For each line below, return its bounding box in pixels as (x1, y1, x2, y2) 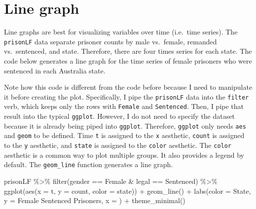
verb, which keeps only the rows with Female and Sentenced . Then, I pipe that (4, 101, 244, 111)
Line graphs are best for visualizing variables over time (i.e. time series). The (4, 27, 238, 37)
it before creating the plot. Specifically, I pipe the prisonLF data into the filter (4, 91, 249, 102)
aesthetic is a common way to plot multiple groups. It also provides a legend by (4, 149, 244, 160)
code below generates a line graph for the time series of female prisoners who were (4, 55, 252, 66)
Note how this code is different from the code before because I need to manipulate (4, 82, 253, 92)
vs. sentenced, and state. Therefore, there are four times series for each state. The (4, 46, 252, 56)
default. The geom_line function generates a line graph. (4, 159, 173, 170)
